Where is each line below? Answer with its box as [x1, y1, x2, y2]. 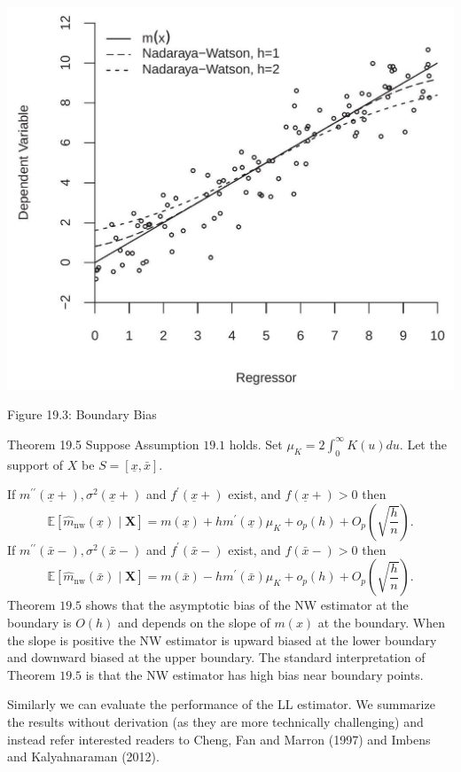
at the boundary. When [317, 613, 446, 631]
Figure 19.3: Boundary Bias [7, 405, 157, 424]
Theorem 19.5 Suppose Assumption [7, 434, 199, 453]
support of [7, 455, 64, 473]
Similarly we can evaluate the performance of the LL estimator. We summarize [7, 695, 435, 714]
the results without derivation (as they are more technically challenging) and [7, 712, 424, 730]
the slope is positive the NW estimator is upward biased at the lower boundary [7, 630, 437, 649]
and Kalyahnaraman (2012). [7, 747, 160, 766]
